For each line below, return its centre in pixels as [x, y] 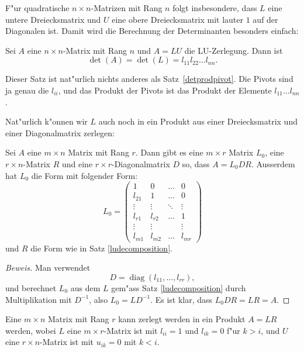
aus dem [85, 287]
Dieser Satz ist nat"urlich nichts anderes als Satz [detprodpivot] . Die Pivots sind [149, 79]
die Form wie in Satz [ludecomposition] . [101, 248]
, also [99, 299]
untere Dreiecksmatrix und [53, 19]
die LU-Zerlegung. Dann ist [234, 50]
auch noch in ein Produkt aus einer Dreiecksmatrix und [198, 121]
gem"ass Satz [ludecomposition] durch [179, 287]
